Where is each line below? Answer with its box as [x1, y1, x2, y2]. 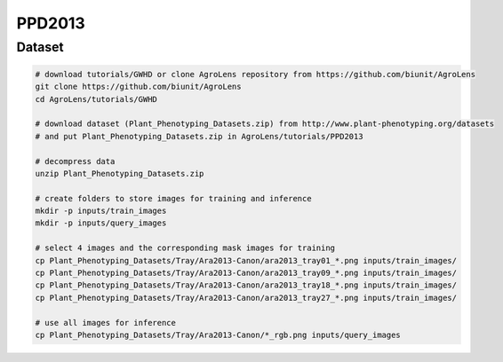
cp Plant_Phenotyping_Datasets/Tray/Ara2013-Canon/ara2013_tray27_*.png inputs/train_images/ [35, 293, 458, 303]
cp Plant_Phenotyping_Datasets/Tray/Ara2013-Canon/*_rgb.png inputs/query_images [35, 330, 402, 340]
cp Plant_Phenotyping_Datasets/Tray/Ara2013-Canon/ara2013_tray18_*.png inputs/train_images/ [35, 280, 458, 290]
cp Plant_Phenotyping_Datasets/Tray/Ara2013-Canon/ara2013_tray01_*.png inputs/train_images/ [35, 256, 458, 265]
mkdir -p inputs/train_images [35, 206, 167, 216]
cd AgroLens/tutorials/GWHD [35, 94, 157, 104]
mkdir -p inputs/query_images [35, 218, 167, 228]
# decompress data [35, 156, 116, 166]
